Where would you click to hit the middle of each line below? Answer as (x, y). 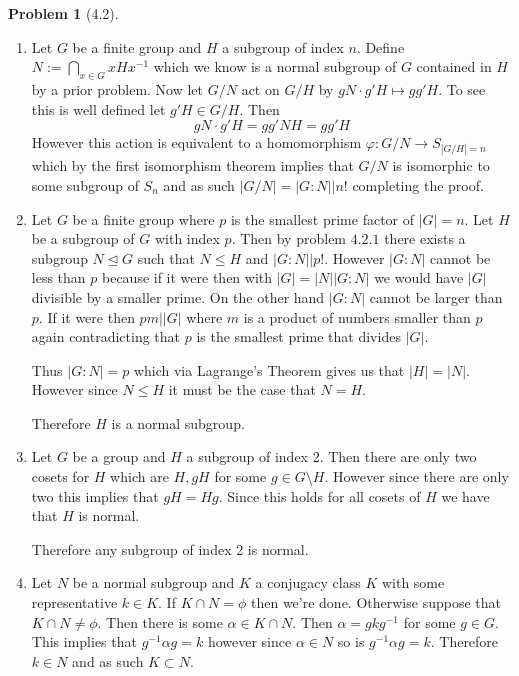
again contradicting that (106, 336)
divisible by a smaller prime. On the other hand (178, 296)
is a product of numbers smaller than (357, 316)
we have (465, 495)
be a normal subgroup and (153, 582)
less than (58, 277)
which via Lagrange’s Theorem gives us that (269, 369)
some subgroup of (85, 184)
